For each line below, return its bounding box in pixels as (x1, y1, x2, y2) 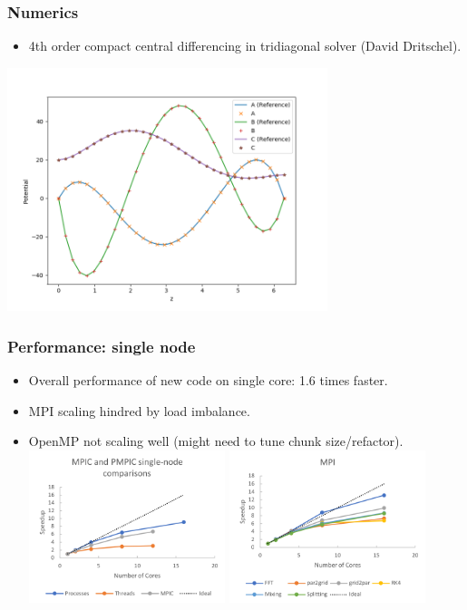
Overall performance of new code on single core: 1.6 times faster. (28, 371, 388, 390)
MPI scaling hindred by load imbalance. (28, 401, 250, 420)
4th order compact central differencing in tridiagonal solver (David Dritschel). (28, 36, 462, 55)
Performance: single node (7, 334, 196, 357)
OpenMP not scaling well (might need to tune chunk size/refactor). (28, 431, 404, 450)
